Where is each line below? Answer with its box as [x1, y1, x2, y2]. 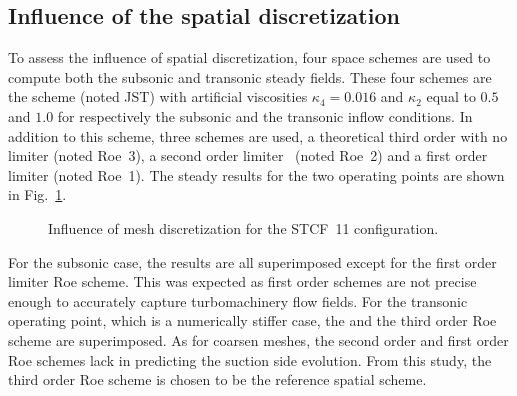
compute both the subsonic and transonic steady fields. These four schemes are [8, 66, 492, 87]
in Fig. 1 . [8, 184, 67, 205]
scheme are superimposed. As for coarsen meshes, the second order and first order [8, 329, 509, 350]
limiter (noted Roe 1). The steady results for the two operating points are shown [8, 164, 505, 185]
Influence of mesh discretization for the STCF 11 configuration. [48, 217, 439, 238]
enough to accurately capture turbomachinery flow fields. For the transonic [8, 290, 468, 311]
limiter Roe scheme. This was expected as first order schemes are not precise [8, 271, 477, 292]
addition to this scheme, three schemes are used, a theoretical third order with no [8, 125, 508, 146]
